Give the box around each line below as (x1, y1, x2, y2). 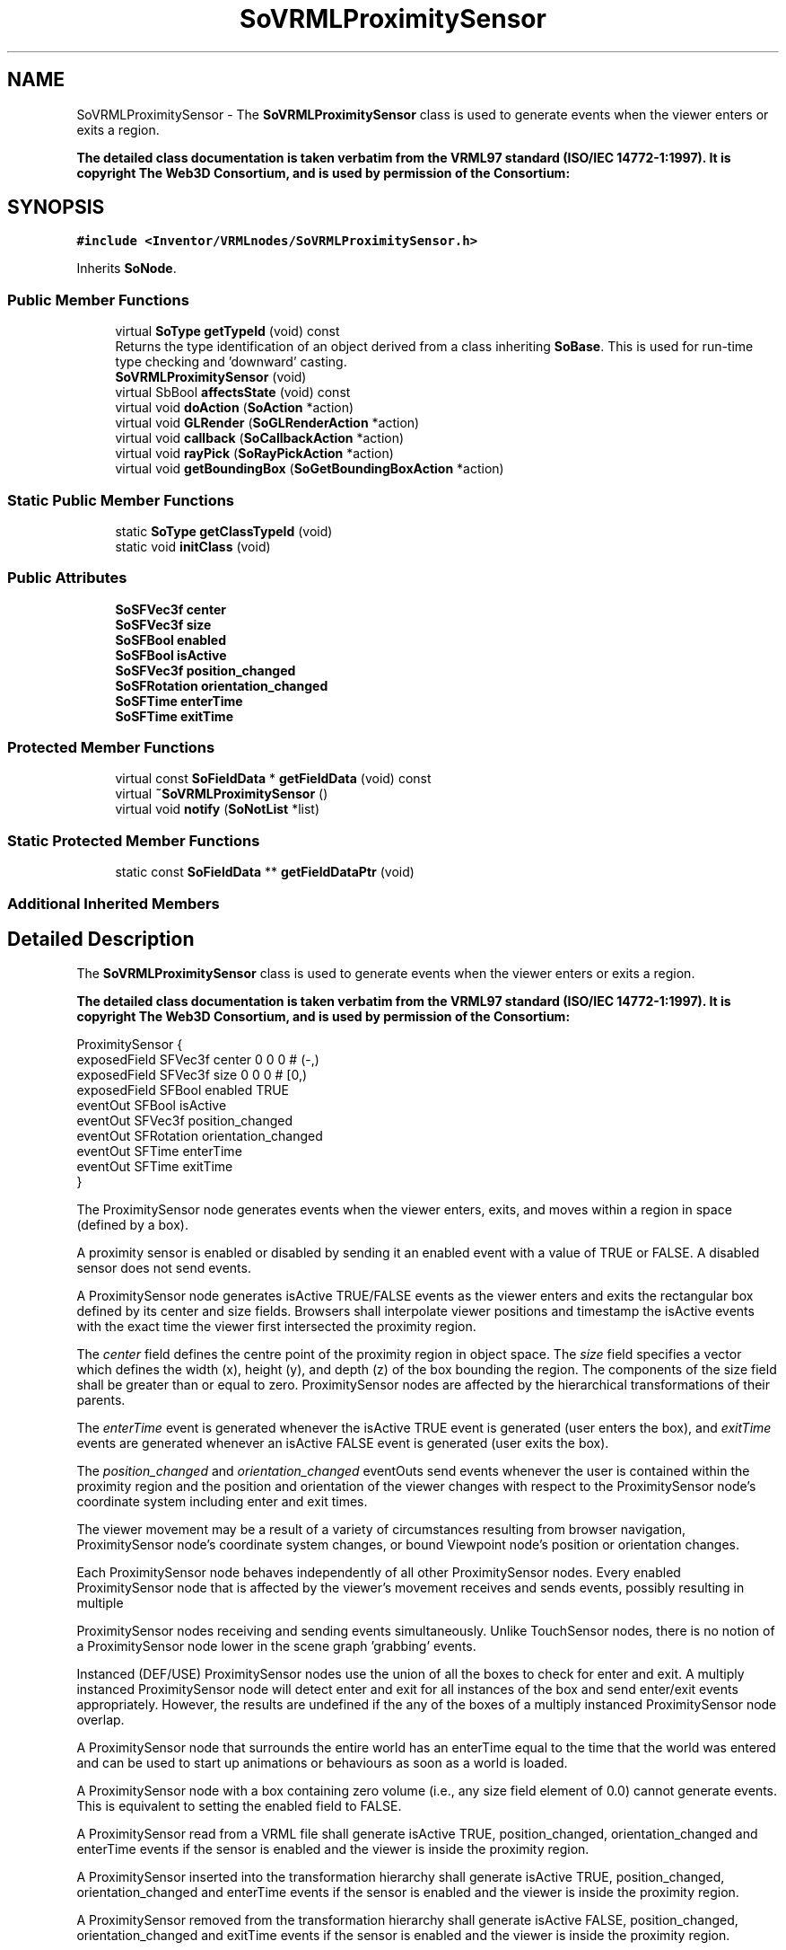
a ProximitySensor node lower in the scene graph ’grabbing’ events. (76, 1638, 476, 1654)
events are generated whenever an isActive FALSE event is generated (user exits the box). (76, 1435, 609, 1451)
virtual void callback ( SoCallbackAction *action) (115, 430, 405, 446)
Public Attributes (7, 569, 127, 587)
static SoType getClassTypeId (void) (115, 523, 333, 539)
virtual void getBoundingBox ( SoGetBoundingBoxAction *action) (115, 461, 504, 477)
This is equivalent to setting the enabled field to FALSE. (76, 1798, 402, 1814)
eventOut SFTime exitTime (76, 1159, 233, 1175)
